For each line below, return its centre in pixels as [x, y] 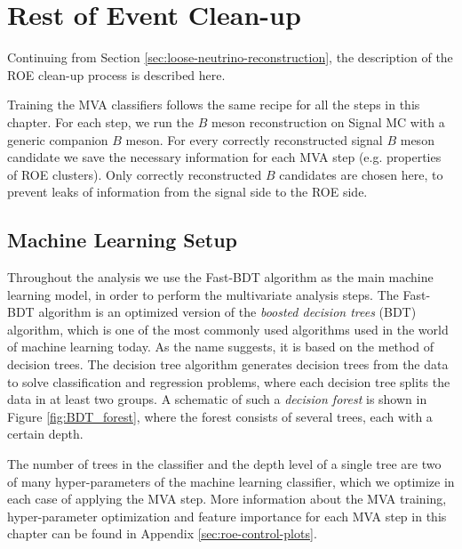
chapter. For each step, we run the [100, 121]
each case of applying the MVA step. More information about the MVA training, [227, 499]
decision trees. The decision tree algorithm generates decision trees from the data [228, 364]
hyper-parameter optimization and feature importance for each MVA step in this [227, 516]
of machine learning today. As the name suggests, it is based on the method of [220, 347]
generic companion [58, 139]
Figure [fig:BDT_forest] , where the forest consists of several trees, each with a [220, 416]
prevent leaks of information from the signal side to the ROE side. [187, 192]
